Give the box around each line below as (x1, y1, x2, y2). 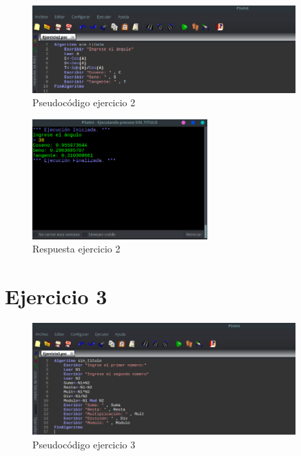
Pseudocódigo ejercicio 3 (32, 437, 136, 451)
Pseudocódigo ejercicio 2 (32, 95, 136, 110)
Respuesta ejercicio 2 (32, 241, 121, 256)
